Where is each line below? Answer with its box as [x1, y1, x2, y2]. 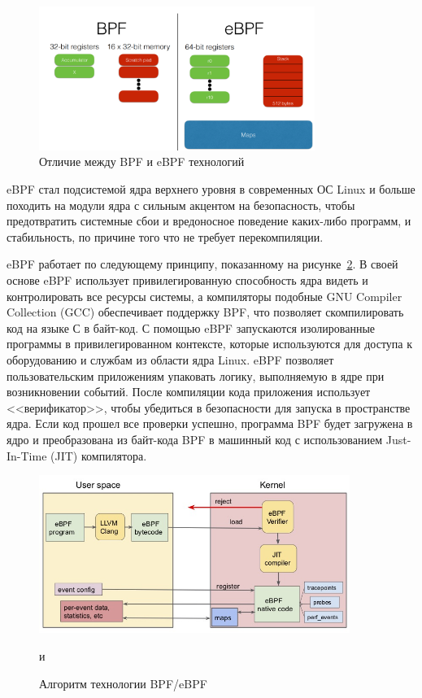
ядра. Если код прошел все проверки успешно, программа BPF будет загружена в [7, 415, 413, 432]
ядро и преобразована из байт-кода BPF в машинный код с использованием [7, 430, 383, 447]
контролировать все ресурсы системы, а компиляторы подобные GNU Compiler [7, 287, 402, 304]
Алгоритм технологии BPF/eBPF [39, 674, 207, 691]
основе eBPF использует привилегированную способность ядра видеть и [7, 272, 368, 289]
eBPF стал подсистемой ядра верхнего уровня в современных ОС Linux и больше [7, 181, 415, 198]
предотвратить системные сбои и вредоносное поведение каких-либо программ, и [7, 212, 411, 229]
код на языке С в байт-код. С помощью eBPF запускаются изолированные [7, 319, 376, 336]
